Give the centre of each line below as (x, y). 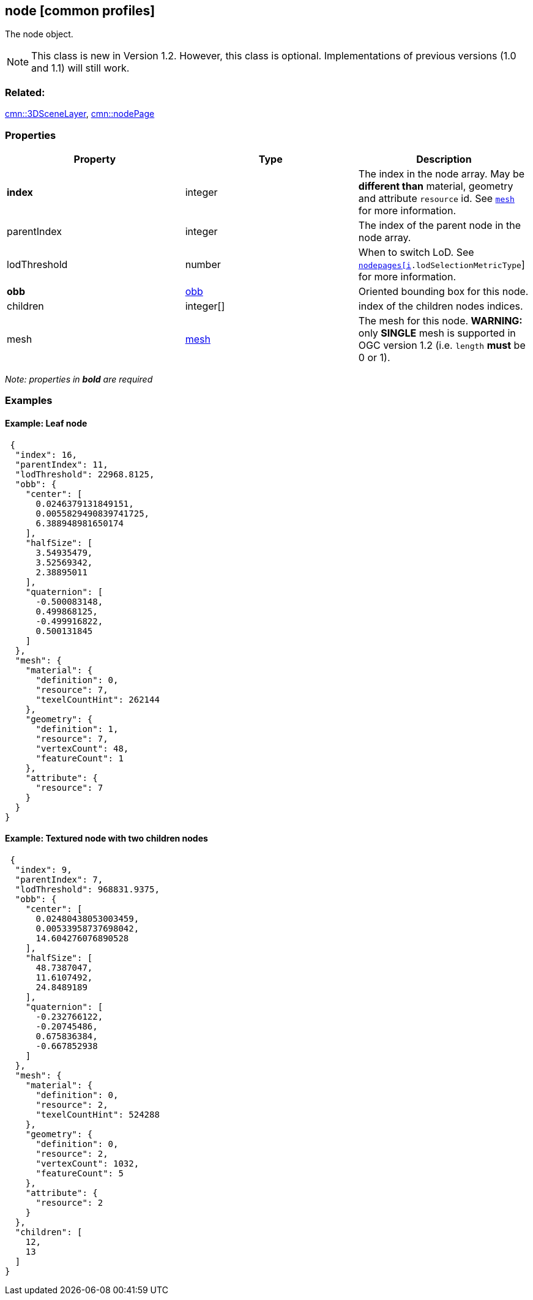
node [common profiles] (80, 11)
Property (95, 159)
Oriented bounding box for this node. (443, 291)
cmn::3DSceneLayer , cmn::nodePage (80, 114)
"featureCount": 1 (80, 758)
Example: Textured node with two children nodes (106, 839)
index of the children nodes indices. (441, 306)
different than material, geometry (436, 186)
